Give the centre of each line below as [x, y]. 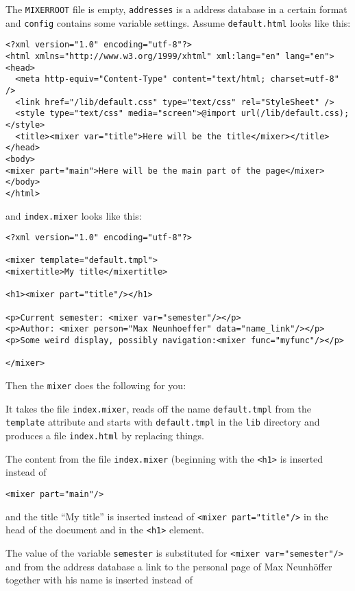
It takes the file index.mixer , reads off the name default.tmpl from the [159, 408]
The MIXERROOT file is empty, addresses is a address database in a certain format [176, 9]
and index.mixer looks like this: [74, 215]
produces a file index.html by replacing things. [105, 435]
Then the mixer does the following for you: [96, 385]
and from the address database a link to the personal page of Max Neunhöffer [169, 566]
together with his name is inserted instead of [99, 580]
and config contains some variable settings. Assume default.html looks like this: [178, 22]
